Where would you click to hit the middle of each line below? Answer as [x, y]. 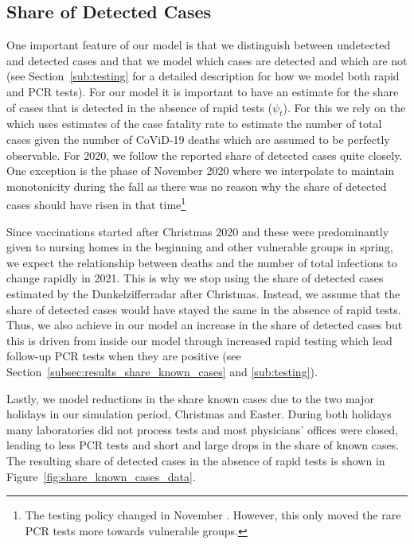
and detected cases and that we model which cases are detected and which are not [207, 60]
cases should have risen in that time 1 [96, 203]
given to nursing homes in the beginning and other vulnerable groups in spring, [200, 247]
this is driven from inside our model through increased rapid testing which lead [199, 340]
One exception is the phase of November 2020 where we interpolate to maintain [201, 171]
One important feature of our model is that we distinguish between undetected [199, 45]
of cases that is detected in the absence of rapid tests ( [140, 107]
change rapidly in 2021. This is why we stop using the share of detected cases [195, 278]
